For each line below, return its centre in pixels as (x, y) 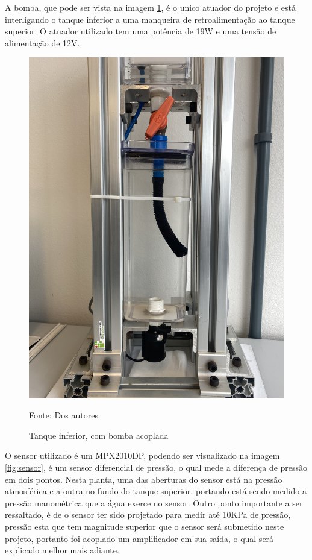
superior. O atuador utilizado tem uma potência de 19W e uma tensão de (141, 31)
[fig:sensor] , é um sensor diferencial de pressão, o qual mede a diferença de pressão (156, 467)
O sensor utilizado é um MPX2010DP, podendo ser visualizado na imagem (142, 455)
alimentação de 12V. (42, 42)
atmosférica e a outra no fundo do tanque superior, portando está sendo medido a (156, 491)
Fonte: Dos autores (64, 415)
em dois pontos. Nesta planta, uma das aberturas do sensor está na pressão (144, 479)
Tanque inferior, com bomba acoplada (99, 435)
